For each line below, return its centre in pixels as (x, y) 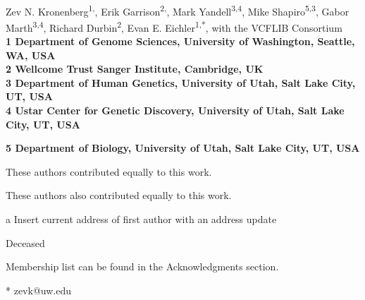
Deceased (25, 242)
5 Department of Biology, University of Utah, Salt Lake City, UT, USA (183, 148)
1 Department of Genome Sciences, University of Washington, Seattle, (180, 41)
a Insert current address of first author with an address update (141, 219)
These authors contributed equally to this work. (109, 171)
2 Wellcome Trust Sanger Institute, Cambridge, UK (135, 69)
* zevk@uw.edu (38, 290)
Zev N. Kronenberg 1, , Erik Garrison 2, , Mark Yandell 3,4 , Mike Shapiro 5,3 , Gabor (178, 10)
